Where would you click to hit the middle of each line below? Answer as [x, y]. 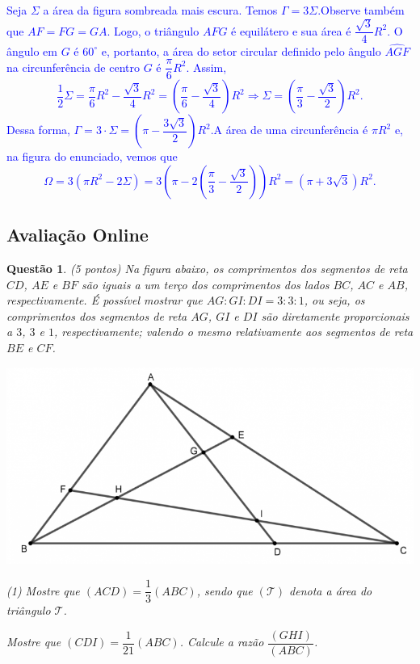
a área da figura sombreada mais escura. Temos [160, 10]
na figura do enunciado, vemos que [92, 156]
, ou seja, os [334, 300]
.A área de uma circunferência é [289, 130]
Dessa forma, [38, 130]
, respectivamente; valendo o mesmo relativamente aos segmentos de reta [233, 332]
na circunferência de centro [73, 67]
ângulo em [32, 50]
